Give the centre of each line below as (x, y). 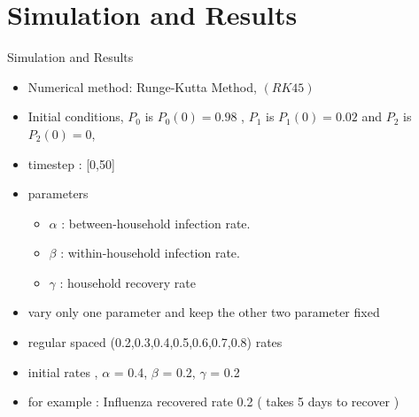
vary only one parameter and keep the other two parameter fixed (204, 312)
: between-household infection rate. (156, 223)
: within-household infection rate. (150, 253)
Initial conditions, (76, 116)
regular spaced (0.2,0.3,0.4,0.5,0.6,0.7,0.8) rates (155, 342)
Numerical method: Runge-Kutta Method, (142, 86)
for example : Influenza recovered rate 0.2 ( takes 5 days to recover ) (213, 402)
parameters (58, 193)
